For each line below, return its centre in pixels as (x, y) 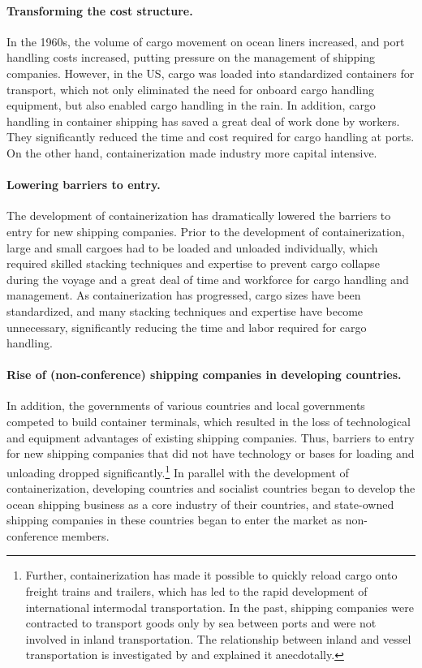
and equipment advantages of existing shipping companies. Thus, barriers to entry (211, 437)
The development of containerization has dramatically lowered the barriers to (199, 215)
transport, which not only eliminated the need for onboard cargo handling (191, 89)
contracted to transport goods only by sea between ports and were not (201, 623)
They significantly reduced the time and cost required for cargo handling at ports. (211, 137)
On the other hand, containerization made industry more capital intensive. (192, 152)
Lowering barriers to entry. (84, 185)
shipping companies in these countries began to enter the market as (174, 520)
